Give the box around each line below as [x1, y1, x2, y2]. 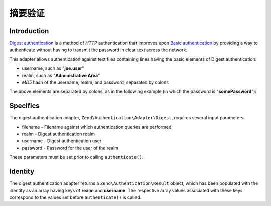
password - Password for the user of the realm [22, 145, 119, 151]
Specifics [9, 102, 40, 110]
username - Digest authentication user [22, 138, 102, 144]
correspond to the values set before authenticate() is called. [9, 194, 142, 200]
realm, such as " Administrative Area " [22, 72, 100, 78]
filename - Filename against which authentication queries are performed [22, 124, 172, 130]
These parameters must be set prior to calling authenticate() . [9, 154, 144, 160]
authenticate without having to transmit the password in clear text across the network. [9, 47, 188, 53]
